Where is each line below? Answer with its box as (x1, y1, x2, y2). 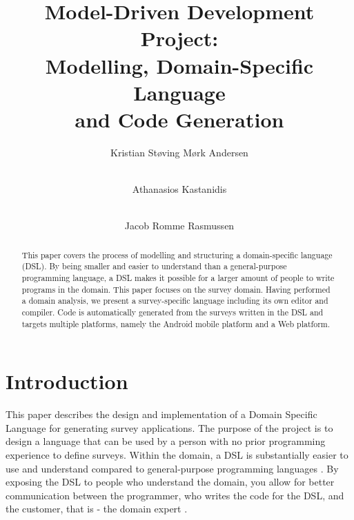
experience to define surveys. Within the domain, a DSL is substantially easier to (6, 447, 348, 461)
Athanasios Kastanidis (132, 182, 227, 196)
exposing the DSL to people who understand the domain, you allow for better (6, 475, 335, 489)
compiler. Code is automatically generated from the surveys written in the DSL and (21, 306, 324, 318)
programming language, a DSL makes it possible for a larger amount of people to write (21, 271, 335, 283)
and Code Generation (75, 105, 284, 133)
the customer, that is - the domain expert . (6, 501, 188, 516)
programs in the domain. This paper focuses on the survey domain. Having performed (21, 283, 331, 295)
